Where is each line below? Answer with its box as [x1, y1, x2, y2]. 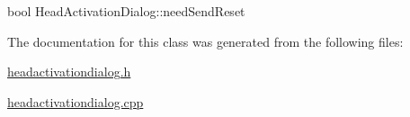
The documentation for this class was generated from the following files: [7, 31, 404, 50]
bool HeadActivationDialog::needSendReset [7, 2, 245, 20]
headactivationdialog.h [7, 62, 131, 81]
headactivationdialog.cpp [7, 92, 144, 111]
